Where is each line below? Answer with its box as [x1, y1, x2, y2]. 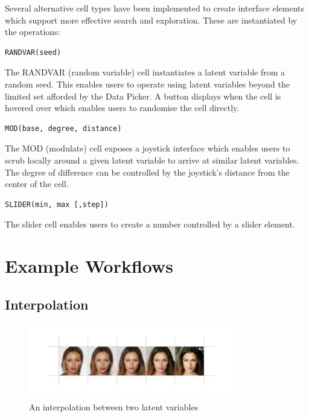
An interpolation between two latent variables [29, 400, 199, 413]
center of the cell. [5, 177, 69, 190]
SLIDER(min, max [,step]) [5, 200, 109, 209]
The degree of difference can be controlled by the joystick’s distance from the [5, 165, 290, 178]
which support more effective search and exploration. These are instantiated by [5, 13, 298, 26]
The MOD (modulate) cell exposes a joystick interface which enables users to [5, 142, 290, 154]
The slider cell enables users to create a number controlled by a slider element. [5, 218, 295, 231]
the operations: [5, 25, 60, 38]
